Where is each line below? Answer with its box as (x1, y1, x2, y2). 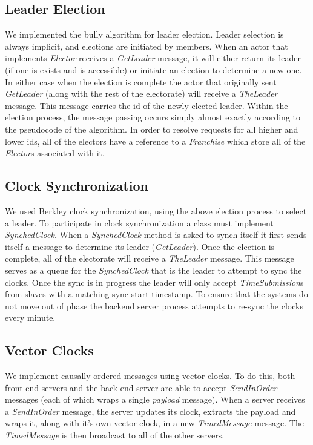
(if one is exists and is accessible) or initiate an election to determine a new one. (5, 63, 302, 76)
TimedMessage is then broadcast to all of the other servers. (5, 429, 225, 441)
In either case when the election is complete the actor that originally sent (5, 75, 277, 88)
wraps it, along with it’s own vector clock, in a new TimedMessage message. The (5, 417, 304, 429)
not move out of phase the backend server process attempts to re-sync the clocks (5, 299, 303, 312)
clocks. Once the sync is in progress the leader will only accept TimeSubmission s (5, 275, 304, 288)
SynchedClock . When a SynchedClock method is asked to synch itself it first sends (5, 228, 307, 241)
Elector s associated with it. (5, 147, 105, 159)
